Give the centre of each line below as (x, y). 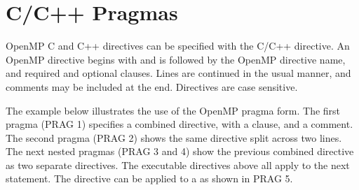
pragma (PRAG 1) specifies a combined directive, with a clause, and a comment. (179, 124)
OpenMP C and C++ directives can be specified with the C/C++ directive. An (178, 46)
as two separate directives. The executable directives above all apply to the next (178, 165)
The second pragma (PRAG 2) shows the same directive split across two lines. (174, 137)
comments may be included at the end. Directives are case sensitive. (152, 86)
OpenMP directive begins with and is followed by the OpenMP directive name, (176, 59)
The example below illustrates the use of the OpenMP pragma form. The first (173, 110)
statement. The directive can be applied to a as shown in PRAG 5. (149, 178)
